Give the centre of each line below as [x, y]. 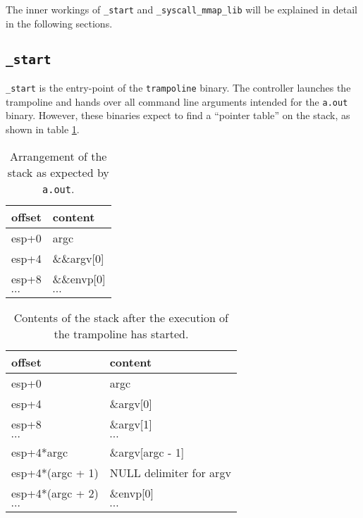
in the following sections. [59, 23]
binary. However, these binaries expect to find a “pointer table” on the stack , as [178, 115]
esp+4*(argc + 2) [55, 493]
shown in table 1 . [43, 129]
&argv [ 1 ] [131, 424]
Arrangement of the [59, 156]
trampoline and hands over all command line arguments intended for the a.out [177, 101]
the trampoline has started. [121, 333]
